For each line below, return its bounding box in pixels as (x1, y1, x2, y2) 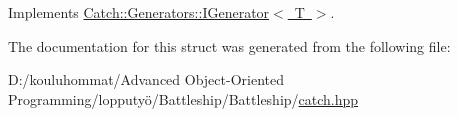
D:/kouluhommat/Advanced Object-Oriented (8, 69, 284, 90)
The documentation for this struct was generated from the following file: (8, 35, 451, 56)
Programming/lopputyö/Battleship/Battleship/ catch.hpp (8, 88, 359, 109)
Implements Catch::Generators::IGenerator (8, 2, 270, 22)
